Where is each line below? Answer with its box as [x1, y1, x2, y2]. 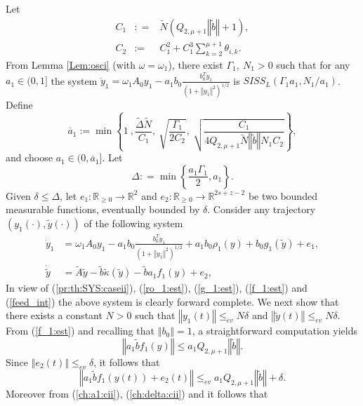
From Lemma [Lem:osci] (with [6, 57, 136, 72]
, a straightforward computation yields [192, 323, 357, 338]
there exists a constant [6, 308, 103, 323]
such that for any [276, 57, 350, 72]
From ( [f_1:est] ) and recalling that [6, 323, 154, 338]
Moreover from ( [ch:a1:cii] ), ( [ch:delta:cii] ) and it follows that [6, 386, 268, 400]
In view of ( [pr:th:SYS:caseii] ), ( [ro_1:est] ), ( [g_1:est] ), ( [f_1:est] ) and [6, 280, 308, 295]
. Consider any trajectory [207, 202, 316, 217]
